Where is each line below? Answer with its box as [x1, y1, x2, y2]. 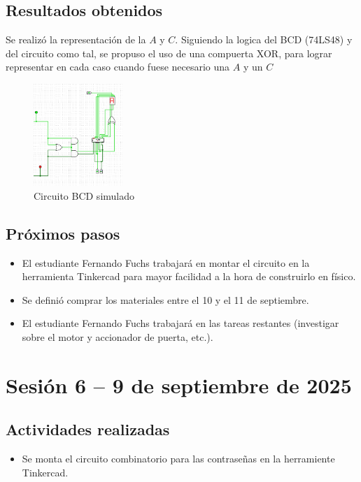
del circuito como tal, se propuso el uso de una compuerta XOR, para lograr [6, 45, 332, 60]
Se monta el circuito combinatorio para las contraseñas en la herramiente [22, 451, 335, 466]
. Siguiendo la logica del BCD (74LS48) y [175, 32, 353, 47]
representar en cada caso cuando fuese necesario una [6, 59, 230, 74]
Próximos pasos [6, 222, 120, 244]
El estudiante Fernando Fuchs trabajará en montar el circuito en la [22, 255, 310, 270]
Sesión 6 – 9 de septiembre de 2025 [6, 370, 352, 399]
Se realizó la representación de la [6, 32, 146, 47]
